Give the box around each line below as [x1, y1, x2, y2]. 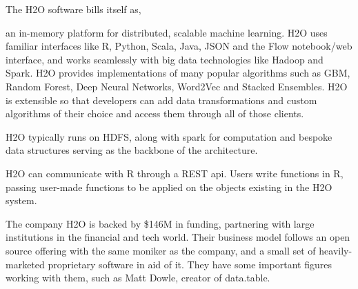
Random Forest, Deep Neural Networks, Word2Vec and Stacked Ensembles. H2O [6, 79, 348, 93]
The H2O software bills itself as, [6, 2, 141, 16]
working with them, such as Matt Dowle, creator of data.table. [6, 270, 270, 285]
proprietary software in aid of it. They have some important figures [48, 257, 332, 271]
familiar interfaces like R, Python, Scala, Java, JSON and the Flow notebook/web [6, 39, 352, 53]
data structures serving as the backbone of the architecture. [6, 143, 258, 157]
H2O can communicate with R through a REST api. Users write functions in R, [6, 166, 344, 180]
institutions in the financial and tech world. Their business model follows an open [6, 230, 350, 244]
